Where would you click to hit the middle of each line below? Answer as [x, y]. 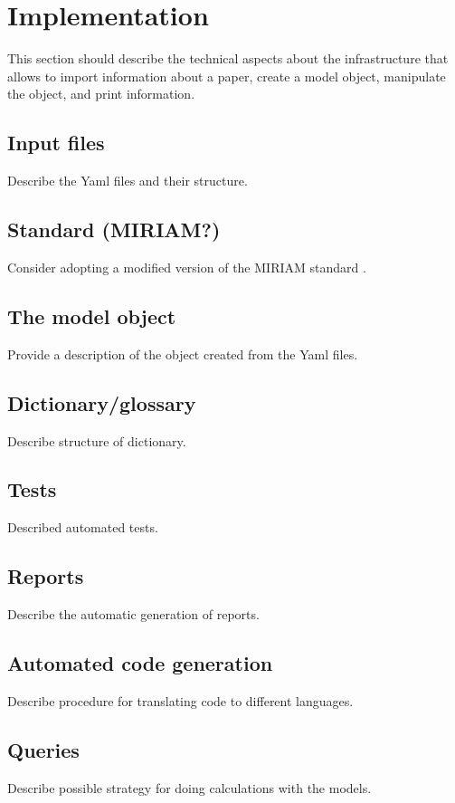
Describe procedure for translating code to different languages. [180, 700]
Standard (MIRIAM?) [114, 229]
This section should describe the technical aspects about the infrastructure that [228, 58]
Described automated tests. [83, 527]
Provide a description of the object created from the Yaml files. [183, 354]
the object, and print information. [101, 94]
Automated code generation [140, 663]
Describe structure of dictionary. [97, 440]
